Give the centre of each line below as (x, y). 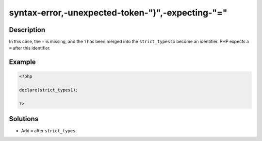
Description (27, 30)
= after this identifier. (30, 48)
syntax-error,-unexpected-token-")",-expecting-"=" (118, 13)
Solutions (24, 119)
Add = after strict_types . (49, 130)
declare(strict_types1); (49, 90)
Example (22, 62)
